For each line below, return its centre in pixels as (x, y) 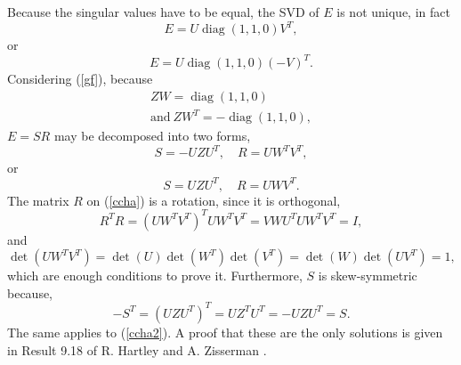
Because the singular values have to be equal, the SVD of (163, 12)
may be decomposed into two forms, (152, 136)
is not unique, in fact (393, 12)
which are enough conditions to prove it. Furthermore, (155, 276)
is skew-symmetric (368, 276)
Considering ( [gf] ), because (80, 79)
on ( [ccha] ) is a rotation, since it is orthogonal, (214, 200)
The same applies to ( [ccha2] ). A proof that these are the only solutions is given (225, 332)
